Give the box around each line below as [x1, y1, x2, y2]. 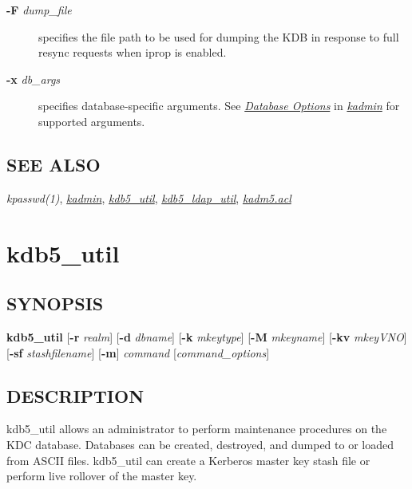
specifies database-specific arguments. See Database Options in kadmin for [38, 97, 400, 114]
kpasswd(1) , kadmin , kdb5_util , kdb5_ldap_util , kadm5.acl [6, 189, 291, 206]
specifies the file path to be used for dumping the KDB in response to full [38, 28, 399, 45]
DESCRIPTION [6, 383, 145, 408]
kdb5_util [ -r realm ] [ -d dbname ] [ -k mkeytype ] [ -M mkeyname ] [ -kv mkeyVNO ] [6, 328, 407, 345]
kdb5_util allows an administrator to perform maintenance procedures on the [6, 420, 387, 437]
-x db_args [6, 70, 61, 87]
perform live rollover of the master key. [6, 467, 197, 484]
